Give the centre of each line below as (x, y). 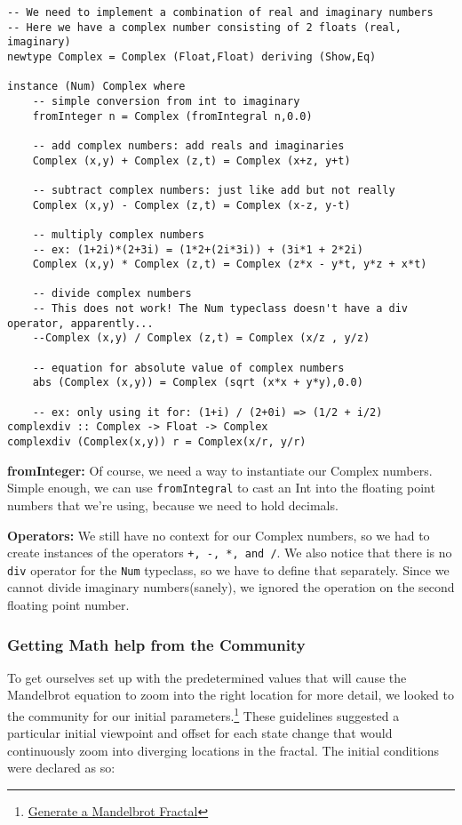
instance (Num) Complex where (96, 87)
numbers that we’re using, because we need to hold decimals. (173, 505)
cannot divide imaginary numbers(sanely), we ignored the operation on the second (231, 587)
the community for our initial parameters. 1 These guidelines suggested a (203, 714)
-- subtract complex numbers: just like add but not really (214, 190)
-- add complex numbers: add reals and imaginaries (188, 145)
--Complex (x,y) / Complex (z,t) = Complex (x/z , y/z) (201, 338)
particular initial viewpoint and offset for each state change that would (200, 733)
